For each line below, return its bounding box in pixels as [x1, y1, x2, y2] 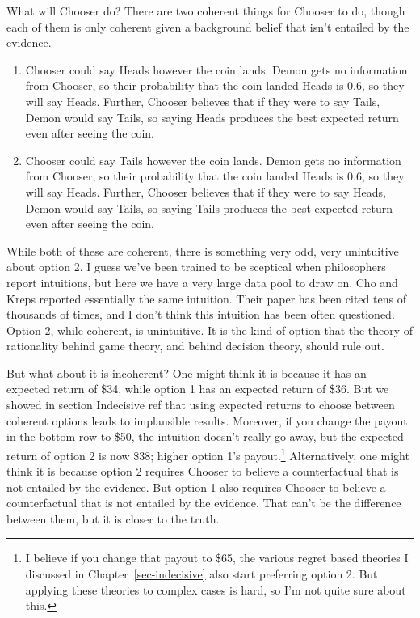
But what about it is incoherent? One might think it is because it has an [6, 364, 367, 381]
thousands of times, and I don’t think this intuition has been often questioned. [6, 306, 395, 323]
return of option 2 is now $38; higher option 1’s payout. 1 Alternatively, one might [6, 444, 409, 463]
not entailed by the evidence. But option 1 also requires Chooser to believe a [6, 478, 386, 495]
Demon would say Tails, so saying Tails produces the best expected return [25, 199, 393, 216]
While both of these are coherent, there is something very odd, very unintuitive [6, 242, 399, 259]
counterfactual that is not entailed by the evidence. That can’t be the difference [6, 494, 401, 511]
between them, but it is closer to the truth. [6, 510, 220, 527]
